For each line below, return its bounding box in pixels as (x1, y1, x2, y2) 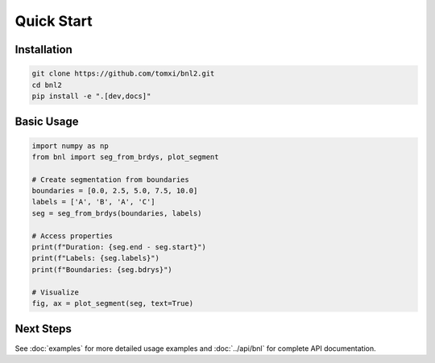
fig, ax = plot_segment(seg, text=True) (31, 299, 193, 307)
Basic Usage (14, 115, 79, 129)
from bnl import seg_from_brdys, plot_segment (31, 152, 219, 161)
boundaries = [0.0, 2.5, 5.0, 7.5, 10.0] (31, 186, 198, 196)
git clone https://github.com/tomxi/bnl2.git (31, 69, 215, 78)
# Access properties (31, 231, 113, 241)
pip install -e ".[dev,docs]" (31, 91, 151, 101)
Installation (14, 43, 72, 56)
